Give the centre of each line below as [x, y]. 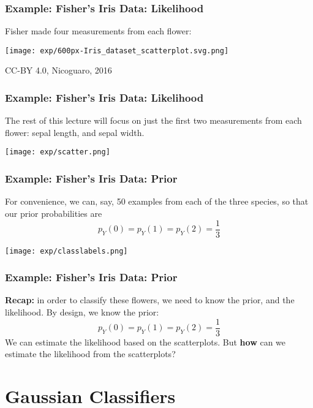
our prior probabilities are [54, 213]
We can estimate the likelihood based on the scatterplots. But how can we [145, 342]
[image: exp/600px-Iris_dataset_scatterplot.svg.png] [117, 51]
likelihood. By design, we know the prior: [82, 312]
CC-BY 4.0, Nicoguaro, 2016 [58, 70]
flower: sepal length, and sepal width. [75, 132]
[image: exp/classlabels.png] [66, 251]
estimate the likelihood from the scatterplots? [90, 354]
